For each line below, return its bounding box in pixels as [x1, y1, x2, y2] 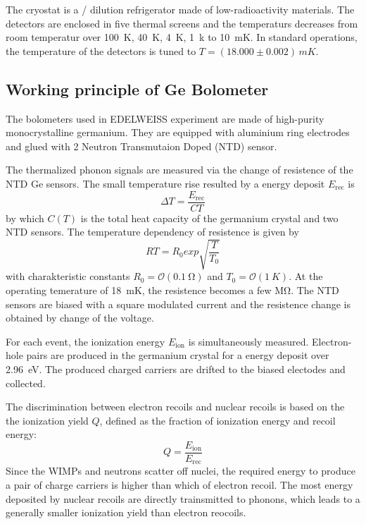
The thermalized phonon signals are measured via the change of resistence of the [6, 162, 353, 177]
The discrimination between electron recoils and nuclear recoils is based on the [6, 399, 345, 414]
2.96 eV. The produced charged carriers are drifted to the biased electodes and [6, 361, 346, 376]
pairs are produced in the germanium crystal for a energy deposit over [26, 348, 329, 362]
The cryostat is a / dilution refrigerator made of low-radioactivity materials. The [6, 2, 355, 16]
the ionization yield [6, 413, 89, 427]
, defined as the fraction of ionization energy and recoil [99, 413, 336, 427]
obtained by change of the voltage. [6, 310, 154, 325]
